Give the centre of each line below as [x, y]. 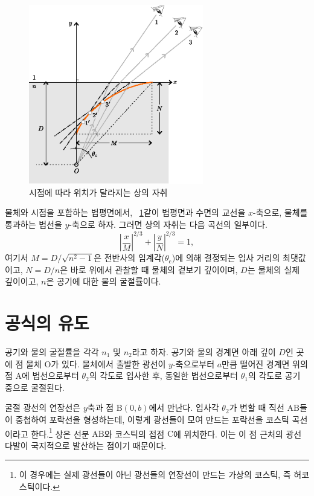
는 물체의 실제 [274, 269]
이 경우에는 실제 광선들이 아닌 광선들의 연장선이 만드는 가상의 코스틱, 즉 [155, 475]
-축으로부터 [194, 363]
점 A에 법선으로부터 [42, 375]
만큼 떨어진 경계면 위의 [265, 363]
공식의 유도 [47, 323]
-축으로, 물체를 [280, 212]
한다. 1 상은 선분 [60, 433]
